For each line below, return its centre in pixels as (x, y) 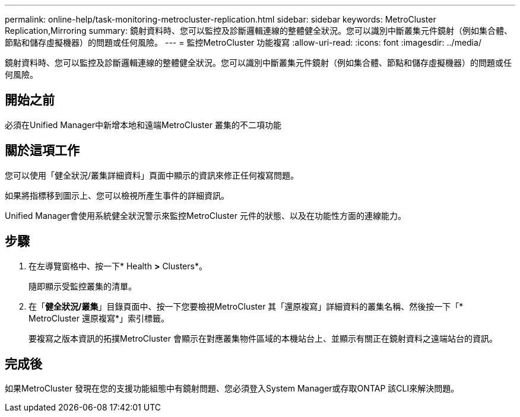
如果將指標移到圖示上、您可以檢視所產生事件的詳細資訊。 (117, 195)
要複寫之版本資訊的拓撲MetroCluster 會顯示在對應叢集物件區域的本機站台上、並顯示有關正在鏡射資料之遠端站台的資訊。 (263, 338)
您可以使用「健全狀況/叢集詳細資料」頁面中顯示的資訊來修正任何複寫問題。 (152, 175)
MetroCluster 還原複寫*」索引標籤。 (99, 318)
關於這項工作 (42, 151)
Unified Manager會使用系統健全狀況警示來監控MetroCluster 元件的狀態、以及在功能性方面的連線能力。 (205, 215)
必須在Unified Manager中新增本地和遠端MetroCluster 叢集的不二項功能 (143, 125)
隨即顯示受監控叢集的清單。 (83, 286)
